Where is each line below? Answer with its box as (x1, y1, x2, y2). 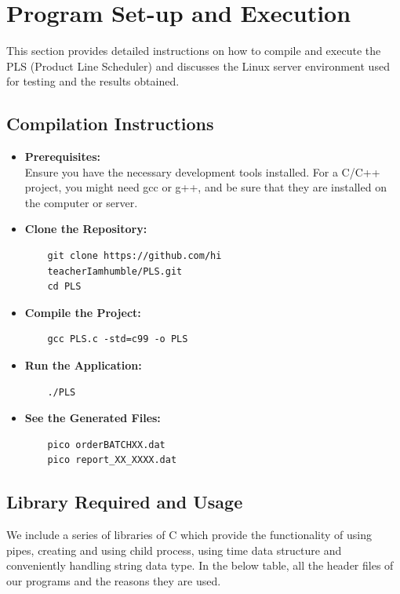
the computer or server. (24, 194, 138, 210)
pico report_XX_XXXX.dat (47, 454, 177, 466)
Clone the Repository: (24, 220, 147, 237)
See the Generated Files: (24, 410, 161, 426)
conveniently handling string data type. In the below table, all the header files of (6, 557, 394, 574)
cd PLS (47, 281, 82, 293)
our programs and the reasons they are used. (6, 573, 221, 589)
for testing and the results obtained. (6, 73, 180, 89)
